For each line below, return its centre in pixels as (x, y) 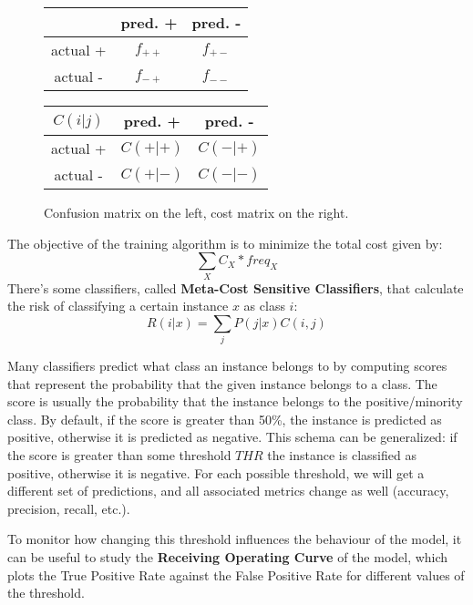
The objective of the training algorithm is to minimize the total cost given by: (225, 243)
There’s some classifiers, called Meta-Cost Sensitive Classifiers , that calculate (236, 287)
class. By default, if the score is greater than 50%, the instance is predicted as (225, 419)
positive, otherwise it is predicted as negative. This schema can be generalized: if (232, 437)
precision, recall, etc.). (69, 508)
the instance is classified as (342, 455)
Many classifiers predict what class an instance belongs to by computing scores (227, 366)
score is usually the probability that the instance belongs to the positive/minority (235, 401)
